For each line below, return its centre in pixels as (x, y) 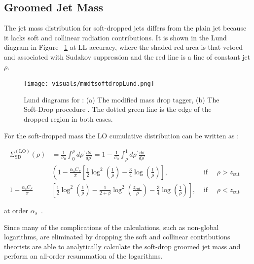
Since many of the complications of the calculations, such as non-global (111, 227)
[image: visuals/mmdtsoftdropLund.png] (89, 84)
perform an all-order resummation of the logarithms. (83, 256)
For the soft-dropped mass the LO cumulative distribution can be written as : (122, 135)
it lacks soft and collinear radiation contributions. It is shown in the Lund (115, 37)
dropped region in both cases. (68, 119)
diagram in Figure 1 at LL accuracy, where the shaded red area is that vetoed (123, 47)
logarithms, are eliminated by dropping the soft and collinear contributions (117, 237)
